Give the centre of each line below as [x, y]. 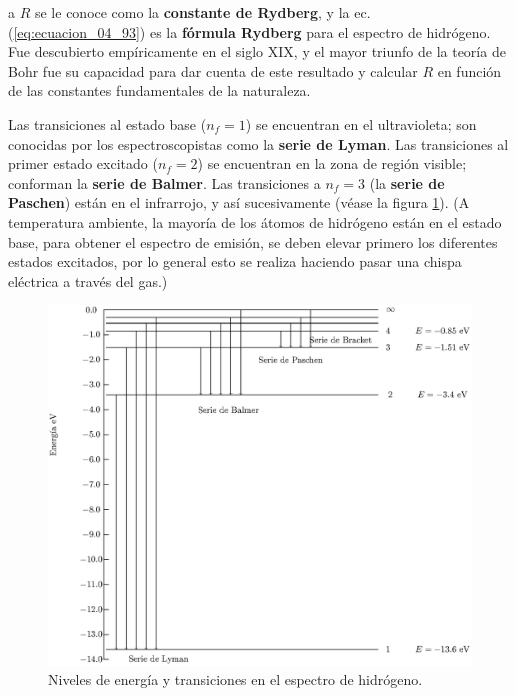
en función [469, 70]
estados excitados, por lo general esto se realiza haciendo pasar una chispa [235, 261]
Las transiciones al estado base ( [107, 123]
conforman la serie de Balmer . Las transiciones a [164, 182]
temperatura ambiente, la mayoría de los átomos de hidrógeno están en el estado [255, 221]
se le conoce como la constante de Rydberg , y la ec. [202, 12]
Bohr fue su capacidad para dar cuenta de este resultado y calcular [213, 70]
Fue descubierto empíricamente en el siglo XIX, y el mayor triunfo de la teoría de [257, 51]
